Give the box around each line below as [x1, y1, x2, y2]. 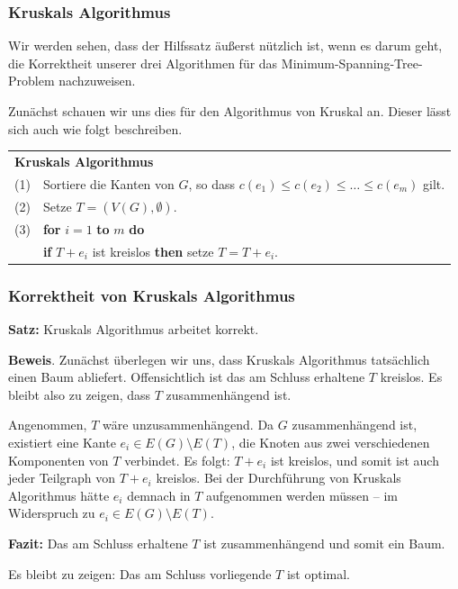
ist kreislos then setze [92, 241, 214, 260]
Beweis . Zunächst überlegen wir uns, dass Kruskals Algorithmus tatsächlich [8, 349, 430, 368]
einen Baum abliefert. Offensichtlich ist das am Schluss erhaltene [8, 367, 365, 386]
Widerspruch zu [8, 503, 95, 522]
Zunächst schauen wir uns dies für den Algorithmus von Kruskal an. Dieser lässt [8, 102, 452, 120]
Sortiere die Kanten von [42, 174, 175, 193]
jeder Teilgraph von [8, 468, 116, 487]
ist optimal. [286, 564, 350, 583]
